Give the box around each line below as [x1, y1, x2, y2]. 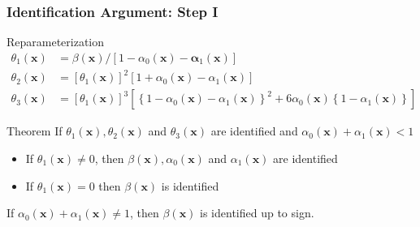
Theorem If [6, 122, 63, 139]
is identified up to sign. [200, 204, 314, 221]
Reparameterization [6, 33, 105, 50]
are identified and [210, 122, 298, 139]
